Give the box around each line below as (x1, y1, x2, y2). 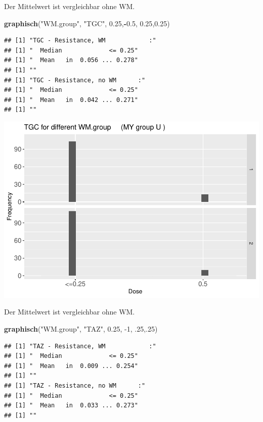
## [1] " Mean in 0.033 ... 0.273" (4, 402, 138, 409)
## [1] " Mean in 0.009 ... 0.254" (4, 362, 138, 370)
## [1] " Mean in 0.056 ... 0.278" (4, 57, 138, 64)
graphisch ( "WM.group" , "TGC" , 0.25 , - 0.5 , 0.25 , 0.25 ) (4, 18, 170, 28)
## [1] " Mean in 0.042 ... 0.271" (4, 96, 138, 103)
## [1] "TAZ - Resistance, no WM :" (4, 382, 146, 390)
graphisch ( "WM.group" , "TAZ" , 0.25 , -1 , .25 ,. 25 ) (4, 324, 158, 334)
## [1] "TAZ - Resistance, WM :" (4, 342, 156, 350)
